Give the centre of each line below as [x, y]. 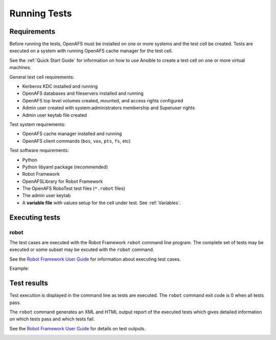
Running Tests [41, 13]
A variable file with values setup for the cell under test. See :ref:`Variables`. [101, 203]
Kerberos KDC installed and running [60, 87]
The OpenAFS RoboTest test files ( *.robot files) [74, 188]
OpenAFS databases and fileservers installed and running [83, 93]
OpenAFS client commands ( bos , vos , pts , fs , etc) [76, 141]
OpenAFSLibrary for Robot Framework [63, 181]
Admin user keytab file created [54, 115]
